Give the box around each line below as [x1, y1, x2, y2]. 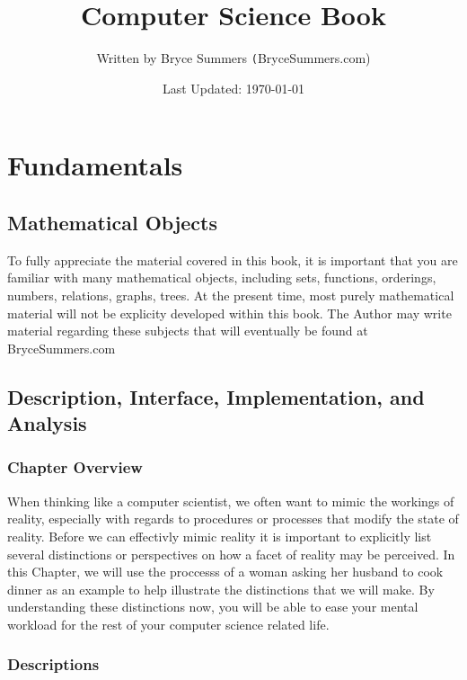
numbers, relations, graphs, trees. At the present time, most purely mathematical [7, 285, 454, 304]
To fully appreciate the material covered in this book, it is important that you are [7, 250, 458, 269]
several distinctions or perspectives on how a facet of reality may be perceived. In [7, 544, 455, 563]
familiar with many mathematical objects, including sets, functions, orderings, [7, 268, 436, 287]
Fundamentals [7, 147, 183, 183]
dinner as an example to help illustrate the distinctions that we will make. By [7, 579, 435, 598]
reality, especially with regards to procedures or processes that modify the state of [7, 509, 459, 528]
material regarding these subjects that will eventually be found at [7, 321, 368, 340]
